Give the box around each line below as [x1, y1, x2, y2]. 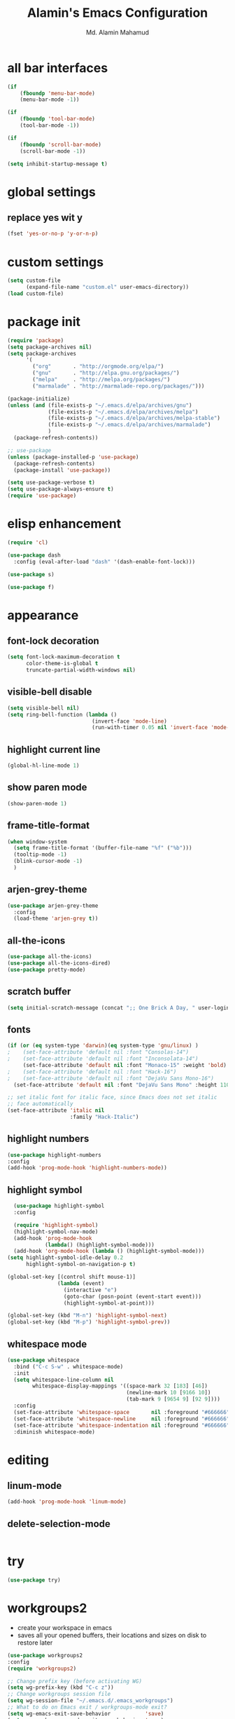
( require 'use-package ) [7, 492, 77, 499]
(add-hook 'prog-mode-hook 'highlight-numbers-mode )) [7, 1164, 168, 1171]
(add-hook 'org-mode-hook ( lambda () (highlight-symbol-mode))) [13, 1248, 205, 1255]
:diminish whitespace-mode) [13, 1428, 96, 1435]
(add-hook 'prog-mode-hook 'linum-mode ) [7, 1498, 127, 1505]
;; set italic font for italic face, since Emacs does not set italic [7, 1094, 218, 1101]
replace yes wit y [7, 212, 83, 224]
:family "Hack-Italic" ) [69, 1113, 139, 1120]
